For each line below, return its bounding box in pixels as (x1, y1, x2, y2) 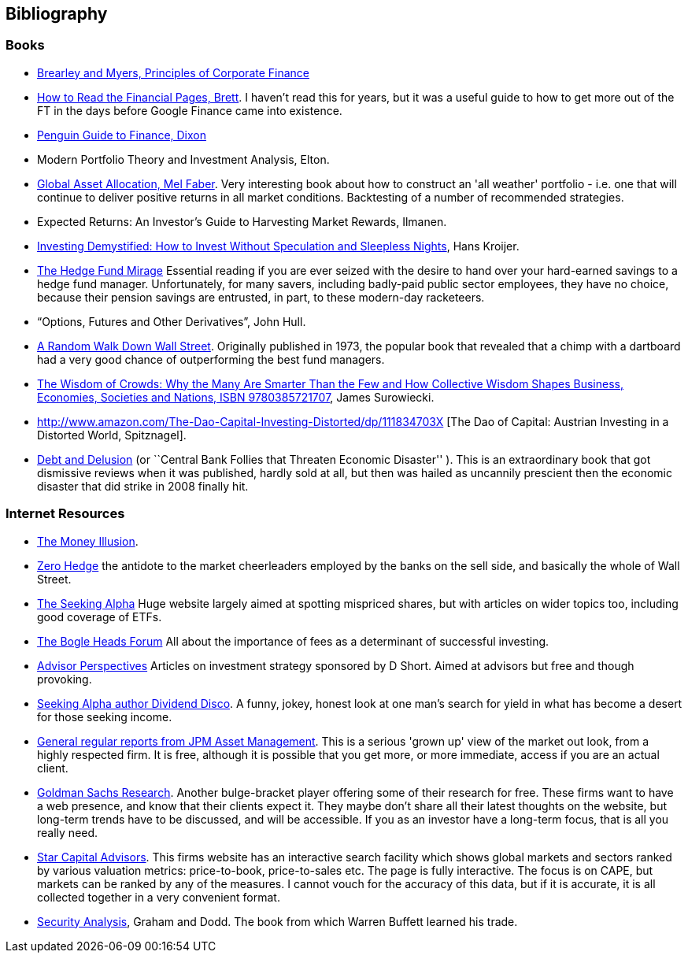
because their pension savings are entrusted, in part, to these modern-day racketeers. (37, 290, 485, 304)
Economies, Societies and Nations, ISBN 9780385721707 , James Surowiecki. (37, 390, 435, 404)
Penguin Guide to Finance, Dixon (37, 128, 207, 142)
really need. (37, 825, 98, 839)
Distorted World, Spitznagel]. (37, 428, 187, 442)
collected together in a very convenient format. (37, 890, 280, 904)
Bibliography (6, 4, 108, 24)
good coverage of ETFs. (37, 609, 162, 624)
